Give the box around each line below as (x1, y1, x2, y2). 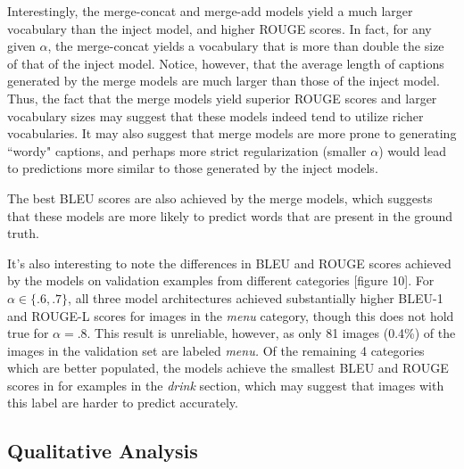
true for (7, 324, 49, 342)
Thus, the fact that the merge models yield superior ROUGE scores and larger (7, 88, 437, 107)
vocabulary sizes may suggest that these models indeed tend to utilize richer (7, 106, 424, 125)
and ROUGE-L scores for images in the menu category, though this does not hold (7, 306, 454, 325)
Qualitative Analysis (7, 437, 198, 465)
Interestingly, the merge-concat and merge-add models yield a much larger (7, 2, 413, 20)
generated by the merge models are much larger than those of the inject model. (7, 71, 440, 90)
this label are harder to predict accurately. (7, 393, 238, 412)
